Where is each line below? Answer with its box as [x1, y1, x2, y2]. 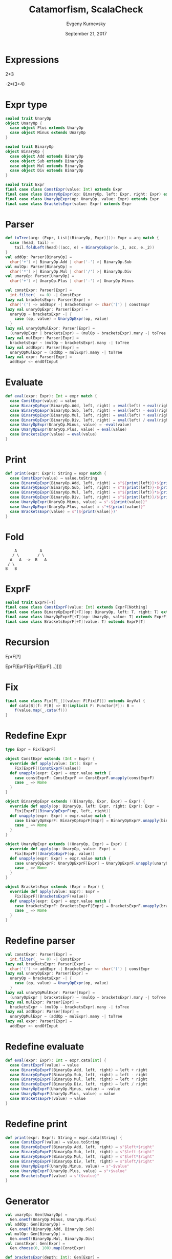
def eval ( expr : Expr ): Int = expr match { [5, 394, 97, 399]
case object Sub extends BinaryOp [10, 158, 83, 164]
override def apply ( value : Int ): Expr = [10, 761, 97, 766]
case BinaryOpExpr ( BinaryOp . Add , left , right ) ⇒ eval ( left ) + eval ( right [10, 403, 170, 408]
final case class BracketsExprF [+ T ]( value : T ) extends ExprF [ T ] [5, 619, 145, 624]
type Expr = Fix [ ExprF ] [5, 747, 56, 752]
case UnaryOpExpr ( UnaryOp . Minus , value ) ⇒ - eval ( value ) [10, 422, 132, 427]
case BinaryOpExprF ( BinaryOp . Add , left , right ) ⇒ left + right [10, 1067, 147, 1073]
